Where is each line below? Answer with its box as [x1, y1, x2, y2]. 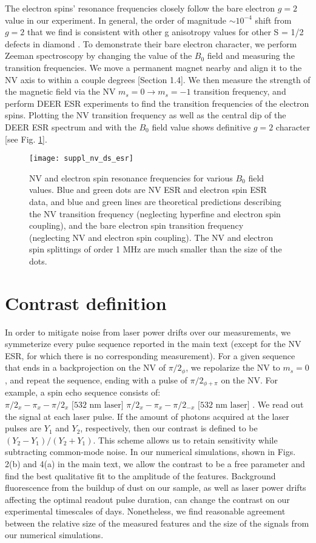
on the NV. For [221, 373, 278, 386]
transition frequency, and [193, 85, 286, 98]
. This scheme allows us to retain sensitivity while [93, 433, 278, 446]
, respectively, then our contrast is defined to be [80, 422, 258, 434]
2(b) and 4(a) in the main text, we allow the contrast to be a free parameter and [5, 457, 305, 470]
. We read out [252, 397, 304, 410]
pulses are [5, 422, 42, 434]
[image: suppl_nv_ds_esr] [29, 154, 133, 163]
